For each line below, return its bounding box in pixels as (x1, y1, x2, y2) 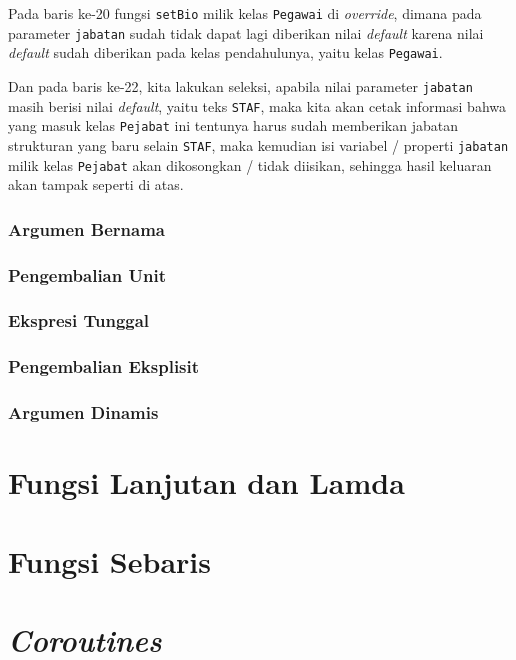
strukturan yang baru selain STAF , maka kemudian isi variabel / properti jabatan (8, 134, 509, 155)
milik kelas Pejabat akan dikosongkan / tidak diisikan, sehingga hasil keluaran (8, 154, 492, 175)
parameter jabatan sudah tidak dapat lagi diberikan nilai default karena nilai (8, 22, 484, 43)
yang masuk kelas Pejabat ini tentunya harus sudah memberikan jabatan (8, 115, 458, 136)
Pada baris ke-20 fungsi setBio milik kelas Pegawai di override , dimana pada (8, 3, 482, 23)
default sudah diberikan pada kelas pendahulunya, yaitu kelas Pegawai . (8, 42, 443, 63)
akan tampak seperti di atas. (8, 174, 184, 195)
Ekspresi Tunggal (8, 308, 150, 333)
